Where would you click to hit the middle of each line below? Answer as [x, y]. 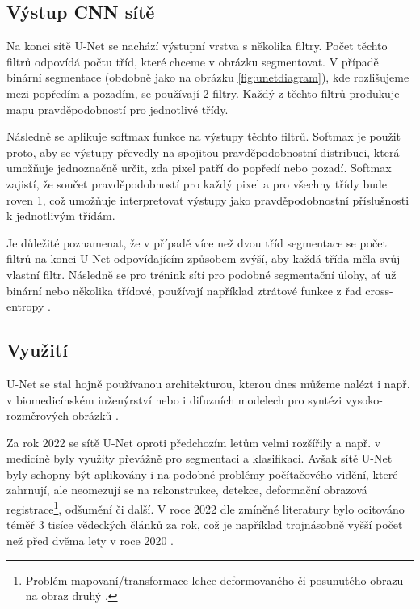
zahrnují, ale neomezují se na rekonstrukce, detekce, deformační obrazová [187, 490]
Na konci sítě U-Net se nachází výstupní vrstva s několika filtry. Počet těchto [197, 46]
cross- [379, 290]
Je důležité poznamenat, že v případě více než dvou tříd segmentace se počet [197, 242]
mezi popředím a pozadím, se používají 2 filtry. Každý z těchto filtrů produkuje [203, 93]
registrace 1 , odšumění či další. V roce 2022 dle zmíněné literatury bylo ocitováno [206, 507]
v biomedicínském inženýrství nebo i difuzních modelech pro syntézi [174, 399]
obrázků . [95, 415]
